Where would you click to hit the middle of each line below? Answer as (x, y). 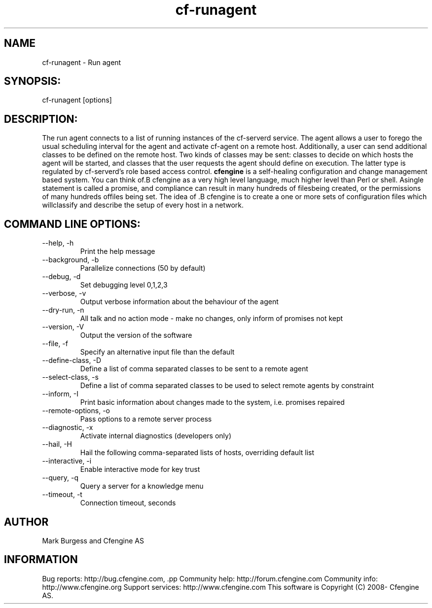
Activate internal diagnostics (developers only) (156, 436)
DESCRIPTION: (41, 119)
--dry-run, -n (63, 310)
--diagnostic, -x (68, 428)
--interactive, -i (67, 461)
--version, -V (63, 327)
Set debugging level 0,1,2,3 (124, 285)
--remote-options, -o (76, 411)
